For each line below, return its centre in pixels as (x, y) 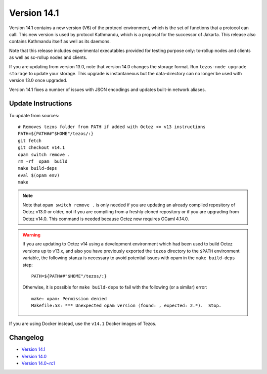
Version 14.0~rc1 (38, 363)
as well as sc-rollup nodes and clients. (48, 57)
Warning (31, 235)
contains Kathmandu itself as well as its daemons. (60, 42)
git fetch (30, 140)
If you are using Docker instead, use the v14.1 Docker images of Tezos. (83, 324)
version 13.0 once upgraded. (38, 80)
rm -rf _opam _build (43, 161)
